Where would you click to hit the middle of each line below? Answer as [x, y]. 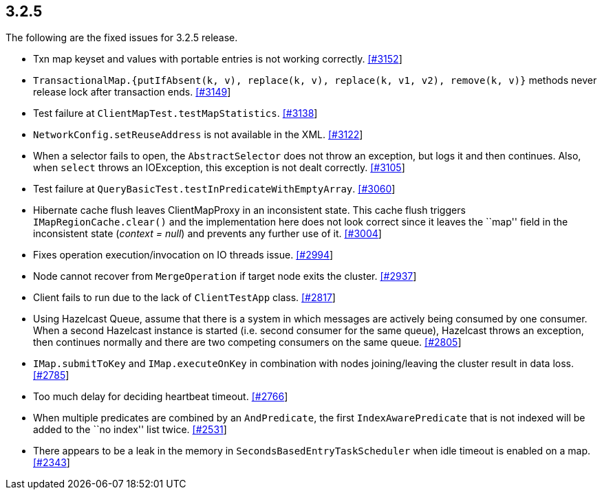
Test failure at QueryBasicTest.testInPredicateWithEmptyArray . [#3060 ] [214, 189]
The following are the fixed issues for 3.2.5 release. [122, 38]
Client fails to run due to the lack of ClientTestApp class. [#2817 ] [184, 298]
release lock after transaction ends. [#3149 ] [132, 92]
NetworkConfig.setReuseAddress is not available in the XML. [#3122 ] [198, 135]
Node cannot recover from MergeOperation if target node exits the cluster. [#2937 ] [225, 276]
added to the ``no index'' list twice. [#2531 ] [130, 430]
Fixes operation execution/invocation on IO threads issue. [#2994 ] [183, 255]
